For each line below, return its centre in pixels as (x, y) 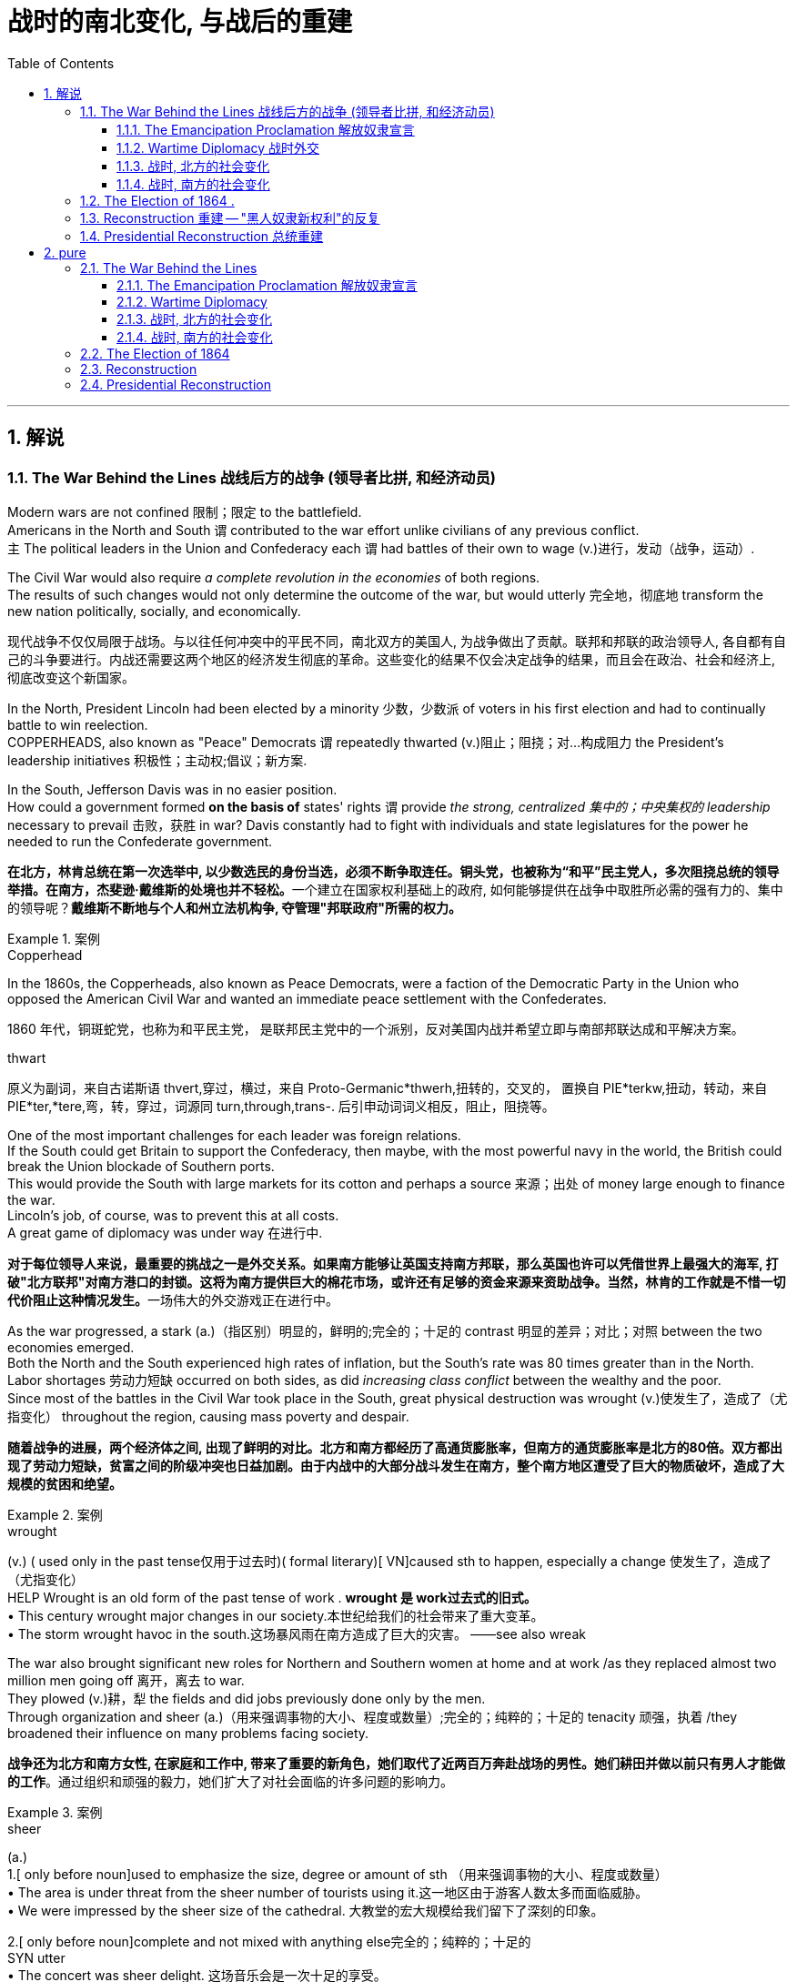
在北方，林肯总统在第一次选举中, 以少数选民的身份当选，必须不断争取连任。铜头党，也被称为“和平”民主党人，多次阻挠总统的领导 (393, 871)
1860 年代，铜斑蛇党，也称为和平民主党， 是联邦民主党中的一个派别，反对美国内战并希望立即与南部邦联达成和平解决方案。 (376, 1028)
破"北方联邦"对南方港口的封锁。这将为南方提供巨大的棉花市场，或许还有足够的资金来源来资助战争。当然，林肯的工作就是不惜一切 (397, 1281)
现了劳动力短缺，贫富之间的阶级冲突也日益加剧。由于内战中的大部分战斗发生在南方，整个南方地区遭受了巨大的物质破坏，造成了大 (396, 1465)
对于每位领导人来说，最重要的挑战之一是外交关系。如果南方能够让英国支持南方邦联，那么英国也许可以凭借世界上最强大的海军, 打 (393, 1263)
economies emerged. (71, 1347)
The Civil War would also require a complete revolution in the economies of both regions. (274, 577)
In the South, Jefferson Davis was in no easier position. (172, 789)
